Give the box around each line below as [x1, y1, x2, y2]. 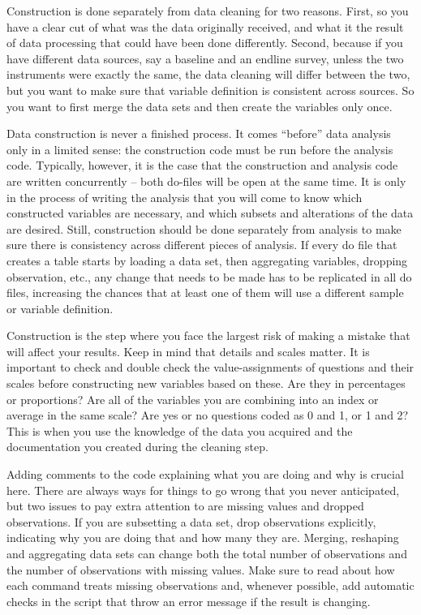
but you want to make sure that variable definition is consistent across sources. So [6, 81, 415, 98]
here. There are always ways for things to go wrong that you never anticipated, [6, 481, 400, 498]
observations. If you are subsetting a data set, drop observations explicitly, [6, 513, 376, 530]
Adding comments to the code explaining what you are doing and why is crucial [6, 466, 404, 483]
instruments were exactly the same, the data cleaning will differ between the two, [6, 66, 410, 83]
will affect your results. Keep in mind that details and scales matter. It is [6, 342, 370, 359]
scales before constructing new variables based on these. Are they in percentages [6, 375, 406, 392]
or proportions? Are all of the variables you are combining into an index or [6, 390, 379, 407]
